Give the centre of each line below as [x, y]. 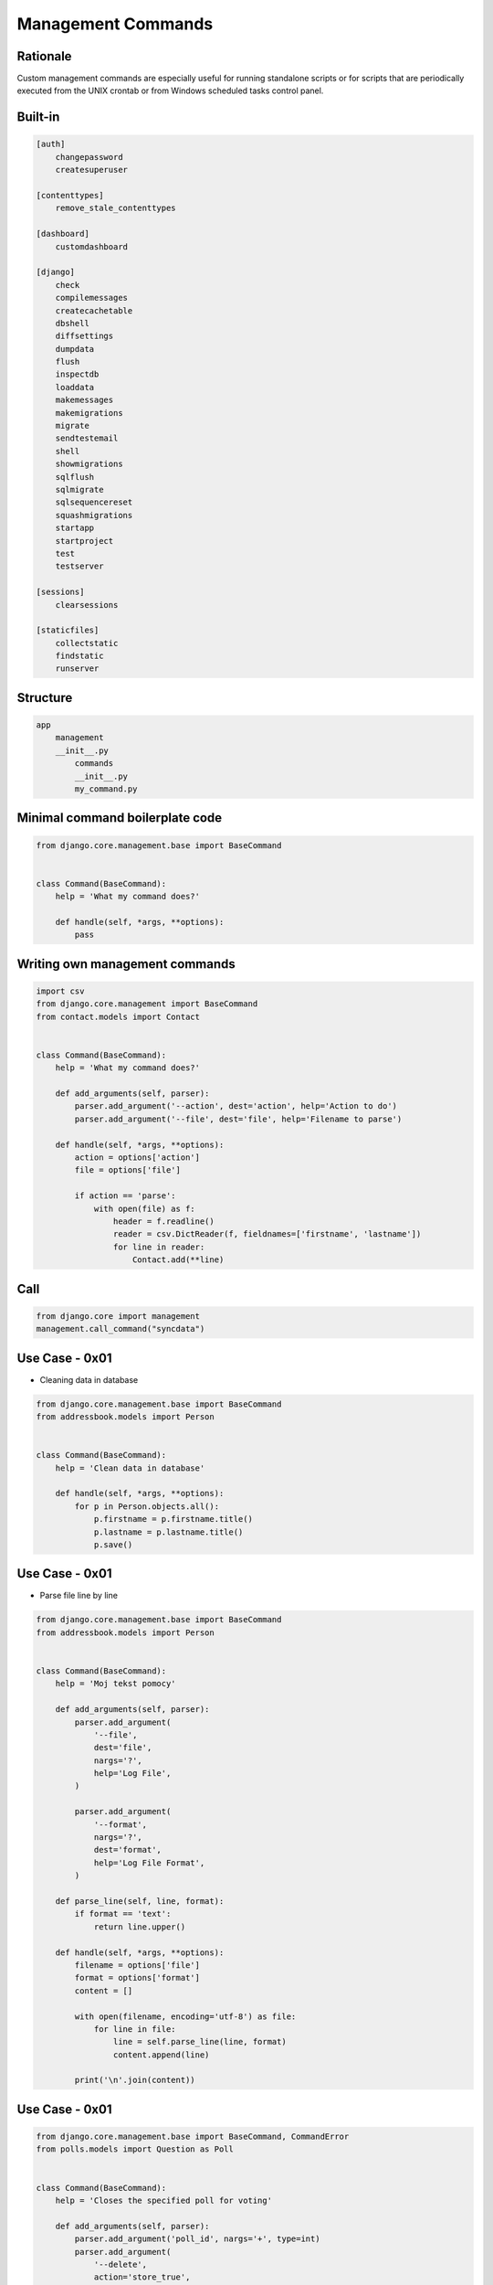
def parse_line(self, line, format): [140, 1901]
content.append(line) [161, 2055]
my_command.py [106, 789]
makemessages [84, 400]
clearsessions [87, 605]
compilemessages [91, 298]
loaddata [75, 387]
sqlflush [75, 477]
